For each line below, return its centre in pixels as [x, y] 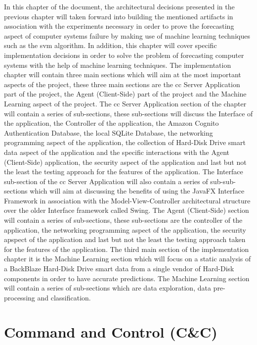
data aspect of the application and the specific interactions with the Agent [117, 152]
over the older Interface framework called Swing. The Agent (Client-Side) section [127, 210]
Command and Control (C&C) [111, 331]
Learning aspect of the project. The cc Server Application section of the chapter [125, 103]
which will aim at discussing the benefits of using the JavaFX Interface [137, 191]
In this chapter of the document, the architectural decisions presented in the [119, 6]
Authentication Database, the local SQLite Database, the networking [108, 132]
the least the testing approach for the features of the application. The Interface [124, 172]
